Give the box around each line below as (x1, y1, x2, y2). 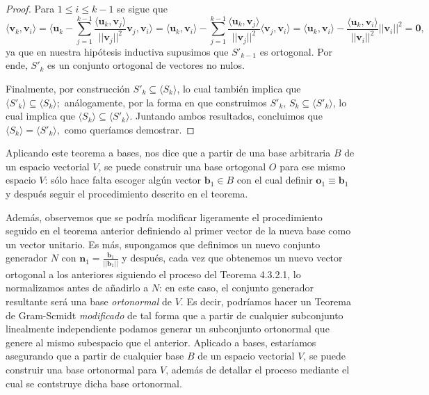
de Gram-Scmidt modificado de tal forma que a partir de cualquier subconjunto (6, 307, 343, 322)
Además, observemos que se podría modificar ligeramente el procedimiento (6, 209, 323, 224)
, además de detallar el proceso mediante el (165, 362, 350, 376)
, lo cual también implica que (177, 81, 301, 95)
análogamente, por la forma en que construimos (64, 95, 267, 109)
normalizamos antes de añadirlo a (6, 280, 149, 295)
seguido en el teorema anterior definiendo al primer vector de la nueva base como (6, 223, 351, 238)
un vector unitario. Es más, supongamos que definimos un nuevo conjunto (6, 236, 321, 251)
